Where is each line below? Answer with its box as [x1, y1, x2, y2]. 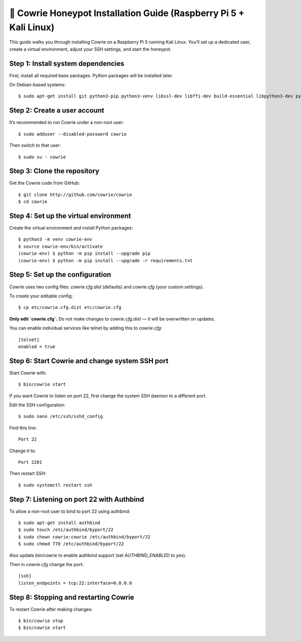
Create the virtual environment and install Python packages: [9, 225, 133, 231]
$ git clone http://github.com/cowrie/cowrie [18, 191, 132, 197]
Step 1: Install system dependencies [9, 59, 125, 68]
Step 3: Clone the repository [9, 167, 100, 175]
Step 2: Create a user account [9, 106, 105, 115]
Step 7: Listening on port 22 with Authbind [9, 495, 144, 503]
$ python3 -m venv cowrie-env [18, 237, 93, 242]
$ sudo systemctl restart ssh [18, 482, 93, 488]
